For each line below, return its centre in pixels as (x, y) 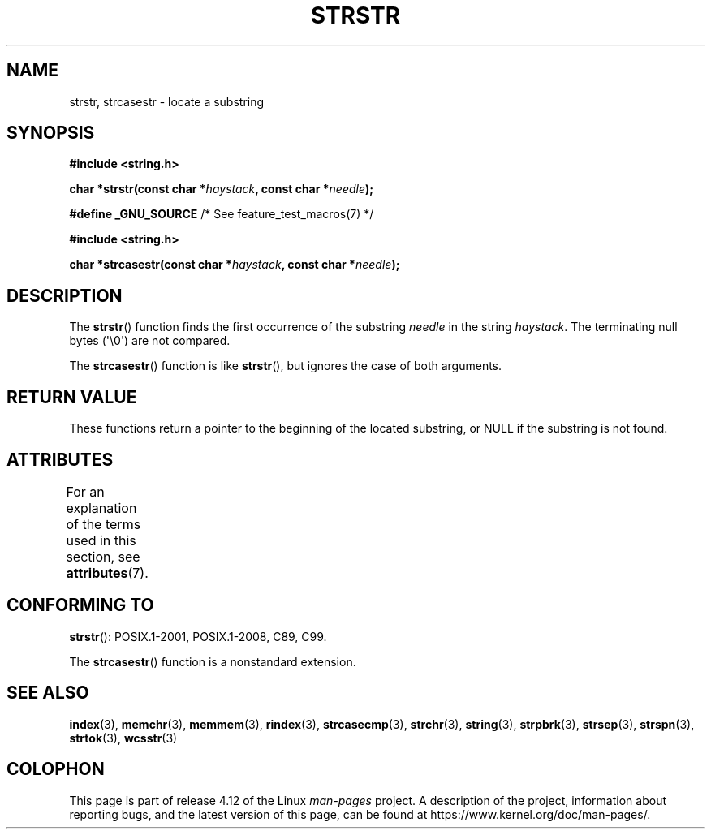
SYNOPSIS (51, 133)
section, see (103, 556)
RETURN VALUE (72, 397)
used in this (101, 540)
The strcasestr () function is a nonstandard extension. (213, 661)
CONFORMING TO (80, 605)
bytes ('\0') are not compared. (150, 341)
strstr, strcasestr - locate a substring (167, 101)
